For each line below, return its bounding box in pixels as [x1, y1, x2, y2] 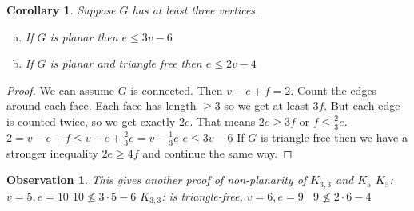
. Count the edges [290, 81, 377, 98]
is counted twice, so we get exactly [6, 112, 176, 129]
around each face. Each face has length [6, 97, 197, 114]
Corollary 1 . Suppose [6, 2, 116, 18]
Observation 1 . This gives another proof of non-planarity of [6, 171, 307, 188]
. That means [189, 112, 256, 129]
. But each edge [324, 97, 400, 114]
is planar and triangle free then [50, 55, 202, 72]
